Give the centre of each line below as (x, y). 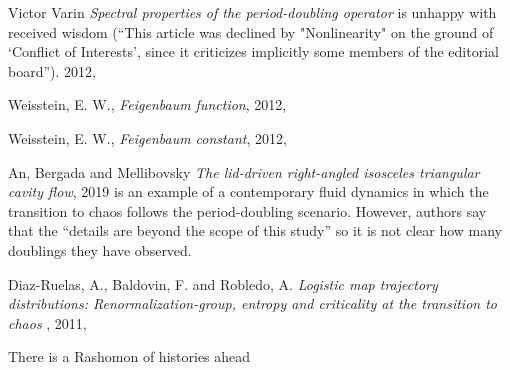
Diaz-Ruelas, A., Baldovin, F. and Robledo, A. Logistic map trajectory (223, 283)
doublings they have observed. (100, 249)
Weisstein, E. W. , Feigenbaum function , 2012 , (147, 104)
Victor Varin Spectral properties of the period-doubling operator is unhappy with (252, 12)
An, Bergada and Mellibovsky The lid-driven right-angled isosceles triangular (244, 171)
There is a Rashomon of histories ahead (129, 356)
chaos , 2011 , (47, 322)
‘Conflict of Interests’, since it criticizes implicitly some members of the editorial (253, 51)
